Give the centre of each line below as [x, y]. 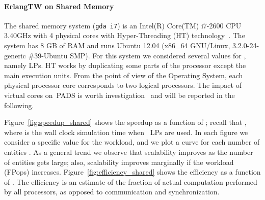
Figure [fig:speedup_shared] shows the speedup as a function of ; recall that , [125, 122]
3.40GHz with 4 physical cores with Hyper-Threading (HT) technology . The [125, 35]
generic [15, 55]
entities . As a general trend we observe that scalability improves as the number [129, 152]
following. [19, 105]
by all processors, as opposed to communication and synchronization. [112, 192]
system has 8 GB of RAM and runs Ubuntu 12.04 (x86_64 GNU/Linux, [117, 45]
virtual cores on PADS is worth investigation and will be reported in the [120, 95]
